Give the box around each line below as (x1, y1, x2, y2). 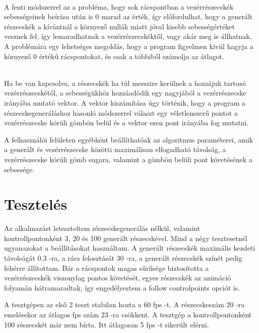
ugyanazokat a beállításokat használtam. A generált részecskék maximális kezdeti (4, 243, 255, 253)
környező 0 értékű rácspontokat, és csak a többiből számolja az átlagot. (4, 51, 224, 61)
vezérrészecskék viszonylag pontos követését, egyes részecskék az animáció (4, 272, 231, 283)
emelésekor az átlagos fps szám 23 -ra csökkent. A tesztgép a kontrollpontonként (4, 309, 252, 319)
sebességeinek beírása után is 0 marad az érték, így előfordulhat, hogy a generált (4, 11, 253, 22)
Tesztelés (4, 194, 68, 214)
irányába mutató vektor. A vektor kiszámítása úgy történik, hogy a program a (4, 97, 246, 108)
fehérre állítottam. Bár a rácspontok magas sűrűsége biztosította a (4, 262, 209, 273)
